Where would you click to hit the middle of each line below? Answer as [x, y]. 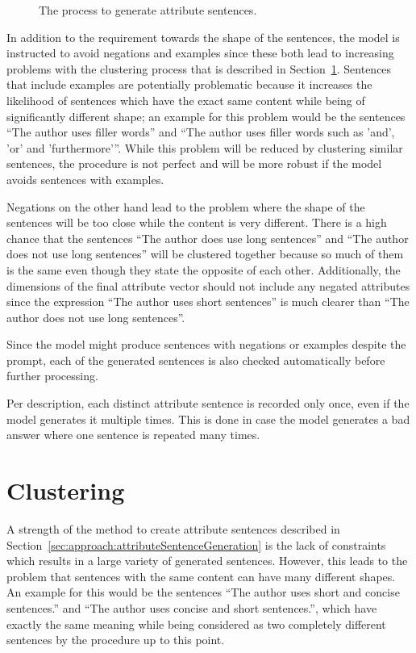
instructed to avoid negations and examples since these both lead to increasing [200, 53]
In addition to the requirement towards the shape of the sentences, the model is [203, 37]
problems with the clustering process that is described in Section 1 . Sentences [199, 68]
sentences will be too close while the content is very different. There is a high [197, 222]
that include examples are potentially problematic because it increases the [189, 84]
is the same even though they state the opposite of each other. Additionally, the [204, 269]
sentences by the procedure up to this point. [116, 640]
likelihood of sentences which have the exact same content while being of [186, 100]
